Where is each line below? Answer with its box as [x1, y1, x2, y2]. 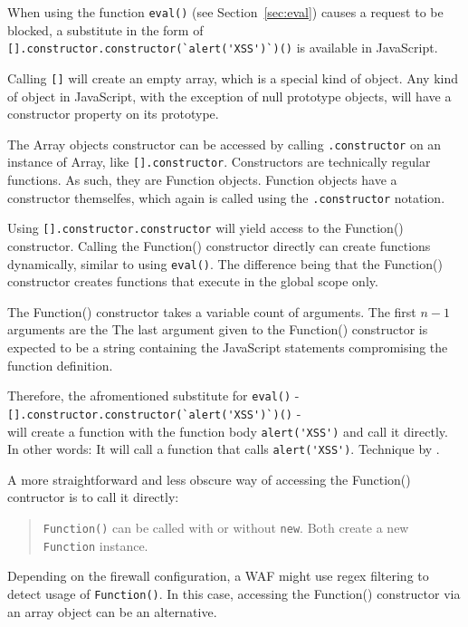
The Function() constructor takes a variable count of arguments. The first [7, 302, 416, 321]
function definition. [7, 355, 113, 374]
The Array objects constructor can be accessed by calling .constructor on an [7, 134, 442, 153]
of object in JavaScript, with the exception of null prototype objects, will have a [7, 86, 452, 105]
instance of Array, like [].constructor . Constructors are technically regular [7, 152, 431, 171]
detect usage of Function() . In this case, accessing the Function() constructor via [7, 584, 461, 603]
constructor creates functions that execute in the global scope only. [7, 272, 378, 291]
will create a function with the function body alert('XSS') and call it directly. [7, 421, 448, 440]
